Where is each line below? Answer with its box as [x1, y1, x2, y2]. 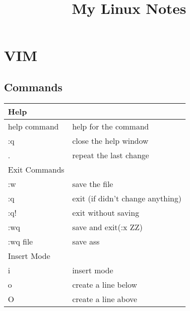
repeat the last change [72, 149, 149, 161]
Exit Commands [8, 163, 64, 175]
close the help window [72, 134, 149, 146]
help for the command [72, 120, 149, 132]
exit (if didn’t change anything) [72, 192, 182, 204]
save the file [72, 178, 113, 189]
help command [8, 120, 59, 132]
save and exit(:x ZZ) [72, 221, 143, 233]
